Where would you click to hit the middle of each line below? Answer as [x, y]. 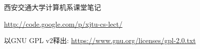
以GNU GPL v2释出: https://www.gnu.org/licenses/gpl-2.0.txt [100, 40]
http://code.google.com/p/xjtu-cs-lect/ [63, 24]
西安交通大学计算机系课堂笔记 [52, 7]
